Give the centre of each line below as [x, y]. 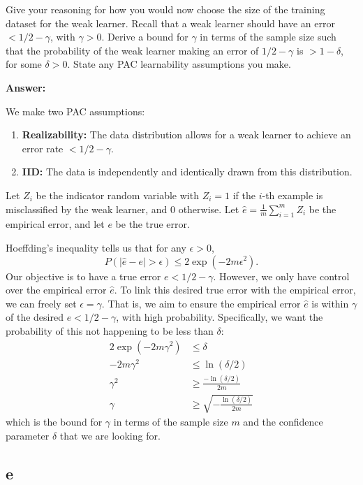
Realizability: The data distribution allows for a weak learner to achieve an [186, 135]
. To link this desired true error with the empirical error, [235, 290]
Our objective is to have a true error [83, 276]
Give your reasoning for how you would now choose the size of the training [165, 9]
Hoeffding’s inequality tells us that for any [96, 247]
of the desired [35, 317]
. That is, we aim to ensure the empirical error [201, 303]
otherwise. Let [209, 209]
